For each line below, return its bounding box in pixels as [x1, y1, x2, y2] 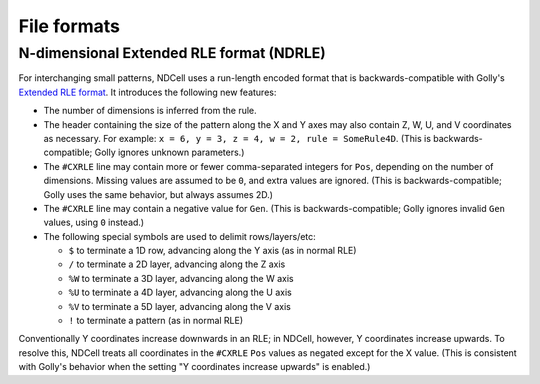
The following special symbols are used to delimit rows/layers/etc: [43, 230, 317, 242]
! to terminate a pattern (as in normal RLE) [68, 315, 244, 327]
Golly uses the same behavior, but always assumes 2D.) [43, 188, 274, 200]
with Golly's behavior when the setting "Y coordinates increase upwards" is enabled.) [18, 361, 371, 373]
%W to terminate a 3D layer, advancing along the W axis [68, 272, 294, 284]
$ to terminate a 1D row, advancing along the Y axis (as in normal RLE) [68, 245, 357, 257]
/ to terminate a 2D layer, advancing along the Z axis [68, 258, 286, 270]
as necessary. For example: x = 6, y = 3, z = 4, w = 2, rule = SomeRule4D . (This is [43, 132, 432, 144]
